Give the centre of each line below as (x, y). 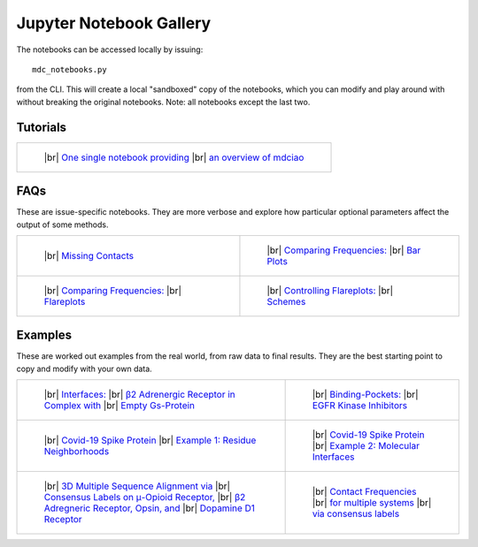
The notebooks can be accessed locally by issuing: (110, 49)
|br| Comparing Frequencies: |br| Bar (344, 250)
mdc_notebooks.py (69, 69)
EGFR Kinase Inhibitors (359, 406)
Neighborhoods (77, 452)
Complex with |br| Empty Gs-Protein (119, 406)
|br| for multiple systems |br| (372, 503)
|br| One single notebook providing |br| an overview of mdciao (174, 157)
